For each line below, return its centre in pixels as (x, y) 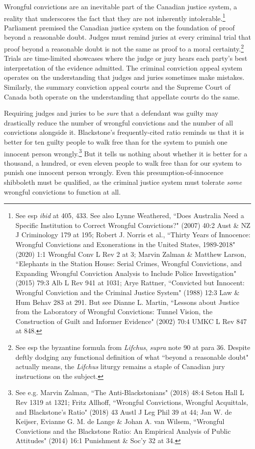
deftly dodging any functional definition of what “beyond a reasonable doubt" (132, 357)
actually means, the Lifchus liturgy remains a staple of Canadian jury (120, 366)
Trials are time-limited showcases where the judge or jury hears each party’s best (126, 58)
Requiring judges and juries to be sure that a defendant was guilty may (111, 113)
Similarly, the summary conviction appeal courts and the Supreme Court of (117, 87)
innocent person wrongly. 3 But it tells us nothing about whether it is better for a (126, 152)
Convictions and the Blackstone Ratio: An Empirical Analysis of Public (123, 431)
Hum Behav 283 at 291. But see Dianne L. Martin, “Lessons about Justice (127, 302)
